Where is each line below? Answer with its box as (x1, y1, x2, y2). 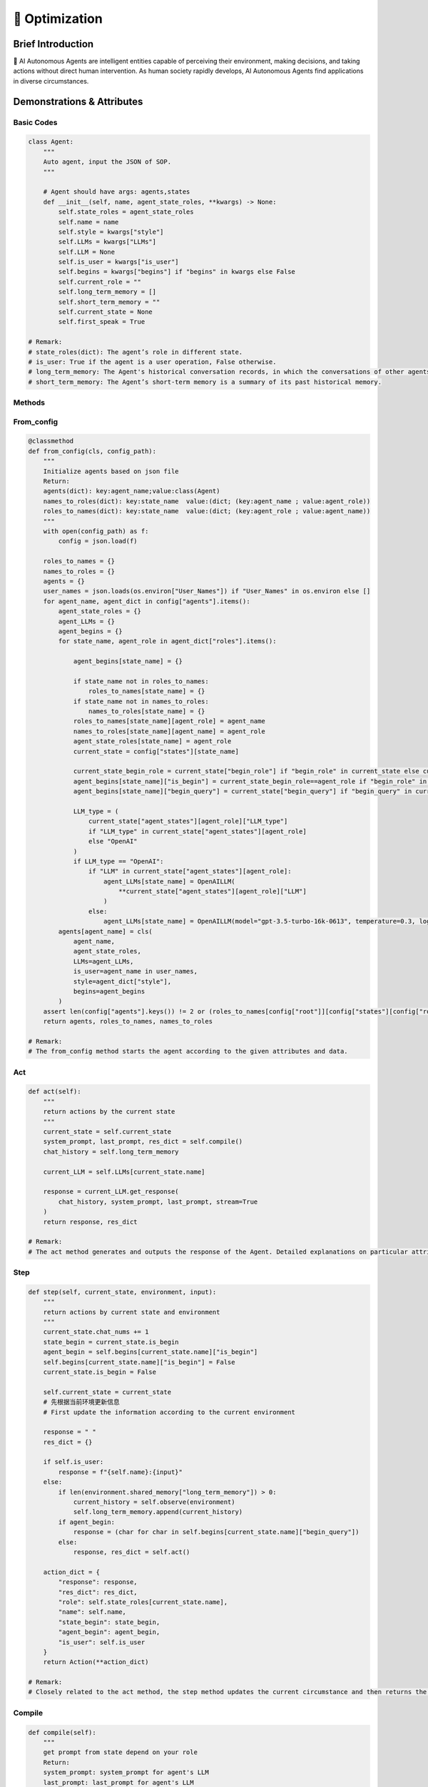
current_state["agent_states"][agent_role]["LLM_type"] (88, 817, 288, 826)
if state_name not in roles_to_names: (73, 677, 210, 685)
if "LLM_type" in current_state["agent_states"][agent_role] (88, 827, 307, 836)
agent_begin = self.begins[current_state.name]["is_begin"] (43, 1348, 258, 1356)
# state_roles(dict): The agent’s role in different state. (28, 347, 243, 356)
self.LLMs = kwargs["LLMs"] (58, 238, 157, 246)
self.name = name (58, 218, 119, 226)
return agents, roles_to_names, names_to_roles (43, 1017, 213, 1026)
